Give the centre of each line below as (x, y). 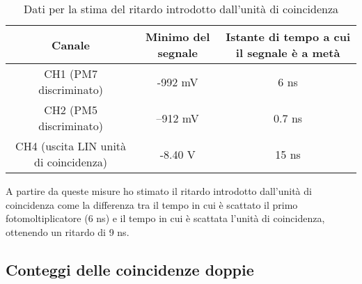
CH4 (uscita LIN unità (71, 146)
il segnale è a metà (288, 53)
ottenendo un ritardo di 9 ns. (68, 231)
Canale (71, 45)
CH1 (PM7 (71, 73)
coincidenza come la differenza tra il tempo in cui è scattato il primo (152, 204)
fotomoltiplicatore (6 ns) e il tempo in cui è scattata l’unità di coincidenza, (165, 218)
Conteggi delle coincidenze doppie (130, 269)
